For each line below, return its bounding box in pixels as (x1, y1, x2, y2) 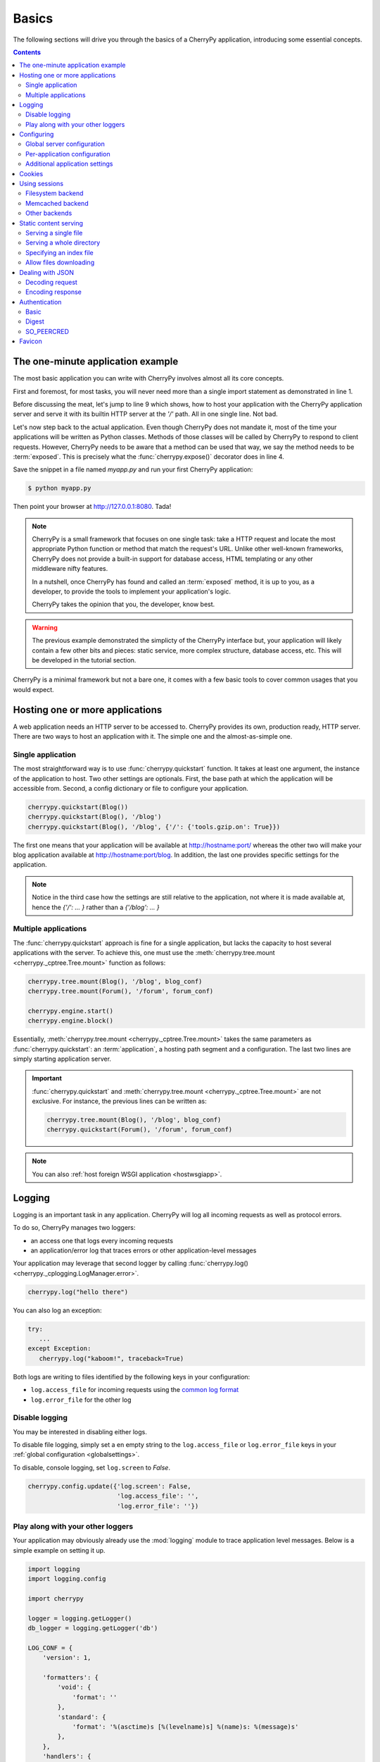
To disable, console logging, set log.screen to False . (13, 1463, 170, 1472)
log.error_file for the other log (30, 1396, 132, 1404)
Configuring (19, 130, 54, 139)
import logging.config (27, 1575, 106, 1583)
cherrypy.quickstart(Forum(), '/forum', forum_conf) (46, 1126, 233, 1134)
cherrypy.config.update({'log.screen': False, (27, 1482, 191, 1490)
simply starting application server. (13, 1054, 112, 1063)
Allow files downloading (25, 258, 95, 267)
